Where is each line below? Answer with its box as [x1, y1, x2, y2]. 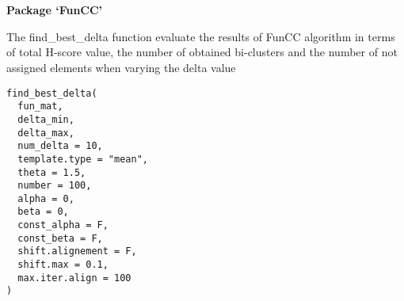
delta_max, [17, 127, 74, 139]
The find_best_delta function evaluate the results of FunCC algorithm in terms [6, 28, 395, 44]
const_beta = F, [17, 232, 103, 244]
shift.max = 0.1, [17, 259, 109, 271]
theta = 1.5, [17, 166, 86, 178]
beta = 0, [17, 206, 69, 218]
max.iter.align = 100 [17, 272, 131, 284]
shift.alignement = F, [17, 246, 137, 257]
